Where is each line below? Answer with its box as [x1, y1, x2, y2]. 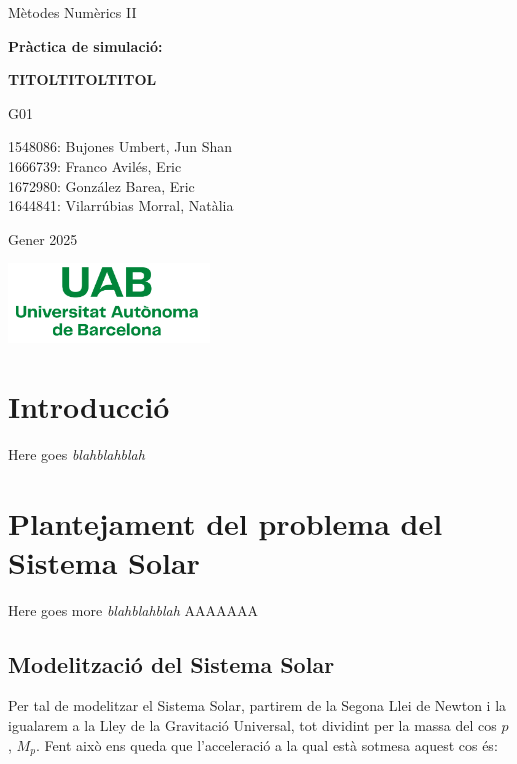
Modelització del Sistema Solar [8, 648, 335, 679]
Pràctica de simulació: [8, 35, 163, 56]
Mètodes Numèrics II [8, 2, 137, 22]
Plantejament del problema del [8, 502, 443, 543]
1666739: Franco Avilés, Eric [8, 155, 182, 176]
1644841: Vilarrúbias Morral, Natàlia [8, 195, 234, 216]
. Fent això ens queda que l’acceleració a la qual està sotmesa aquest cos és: [35, 734, 498, 755]
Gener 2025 [8, 228, 78, 249]
